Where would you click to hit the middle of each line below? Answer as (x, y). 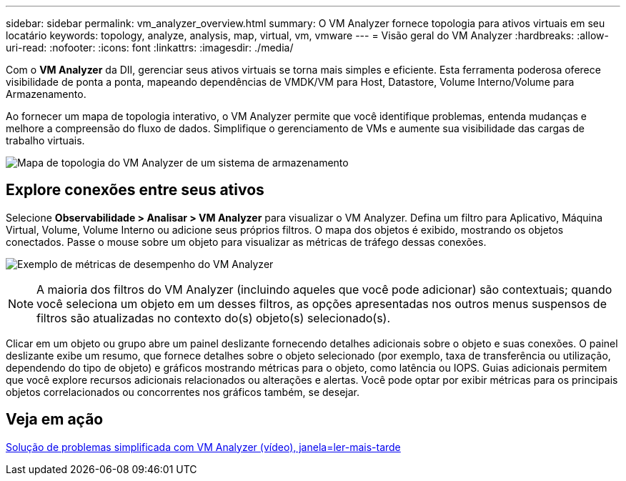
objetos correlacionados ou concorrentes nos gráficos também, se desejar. (183, 392)
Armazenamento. (46, 94)
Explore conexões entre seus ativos (135, 190)
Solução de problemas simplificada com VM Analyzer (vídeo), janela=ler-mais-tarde (203, 447)
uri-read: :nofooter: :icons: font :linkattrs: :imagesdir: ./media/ (150, 48)
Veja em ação (55, 420)
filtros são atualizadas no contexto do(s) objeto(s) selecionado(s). (214, 318)
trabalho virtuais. (45, 140)
